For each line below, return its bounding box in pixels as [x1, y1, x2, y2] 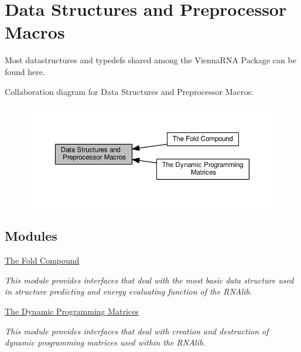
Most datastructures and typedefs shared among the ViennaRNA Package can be [5, 54, 296, 66]
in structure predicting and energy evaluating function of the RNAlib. [5, 285, 252, 298]
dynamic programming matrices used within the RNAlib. [5, 336, 206, 348]
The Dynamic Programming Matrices [5, 305, 139, 317]
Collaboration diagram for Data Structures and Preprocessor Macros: [5, 85, 254, 97]
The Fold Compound [5, 254, 80, 266]
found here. [5, 65, 45, 77]
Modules [5, 227, 57, 245]
